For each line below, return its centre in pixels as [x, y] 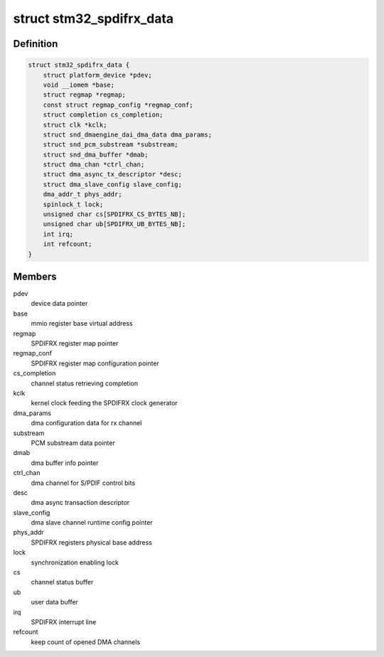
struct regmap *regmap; [84, 95]
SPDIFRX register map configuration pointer [95, 363]
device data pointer [59, 304]
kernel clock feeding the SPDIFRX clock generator [104, 403]
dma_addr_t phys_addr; [82, 194]
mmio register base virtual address [82, 324]
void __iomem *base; [79, 85]
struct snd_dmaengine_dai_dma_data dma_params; [128, 134]
